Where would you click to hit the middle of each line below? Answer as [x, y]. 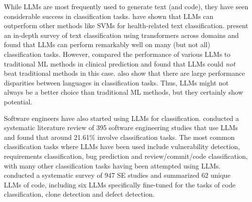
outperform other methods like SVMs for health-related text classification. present [126, 25]
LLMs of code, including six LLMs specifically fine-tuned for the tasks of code [120, 184]
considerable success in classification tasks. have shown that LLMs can [109, 16]
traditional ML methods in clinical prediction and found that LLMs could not [120, 63]
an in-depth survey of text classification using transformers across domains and [121, 35]
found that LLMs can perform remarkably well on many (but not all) [107, 44]
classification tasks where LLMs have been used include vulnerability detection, [122, 146]
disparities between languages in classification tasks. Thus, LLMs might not [116, 82]
